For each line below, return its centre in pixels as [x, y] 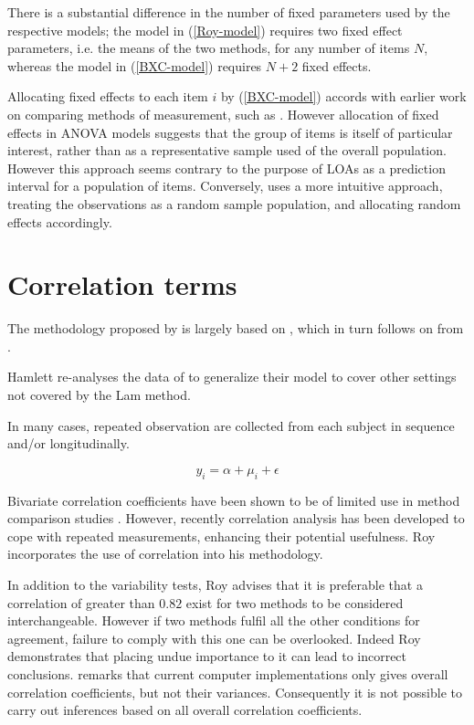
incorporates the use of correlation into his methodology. [165, 554]
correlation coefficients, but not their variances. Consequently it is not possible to [235, 692]
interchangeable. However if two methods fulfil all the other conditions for [214, 620]
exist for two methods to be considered [295, 602]
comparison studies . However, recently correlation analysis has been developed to [236, 518]
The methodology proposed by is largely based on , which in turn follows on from [236, 328]
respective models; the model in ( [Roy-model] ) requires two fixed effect [205, 30]
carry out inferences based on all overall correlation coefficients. [185, 710]
